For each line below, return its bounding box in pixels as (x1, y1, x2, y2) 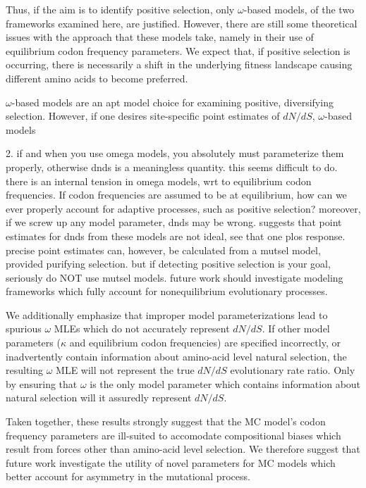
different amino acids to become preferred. (6, 70, 188, 85)
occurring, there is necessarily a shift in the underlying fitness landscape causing (6, 57, 353, 72)
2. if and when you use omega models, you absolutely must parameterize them (6, 146, 344, 161)
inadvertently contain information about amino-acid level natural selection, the (6, 349, 347, 363)
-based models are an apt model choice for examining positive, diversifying (11, 94, 334, 109)
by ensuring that (6, 376, 78, 391)
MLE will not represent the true (56, 363, 195, 377)
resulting (6, 363, 44, 377)
